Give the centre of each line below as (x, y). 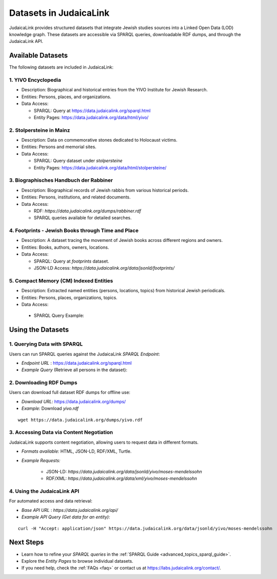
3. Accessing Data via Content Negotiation (61, 432)
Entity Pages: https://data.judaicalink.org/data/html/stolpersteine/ (100, 167)
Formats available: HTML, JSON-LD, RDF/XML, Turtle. (76, 451)
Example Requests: (41, 460)
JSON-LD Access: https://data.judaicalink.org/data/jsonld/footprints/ (104, 268)
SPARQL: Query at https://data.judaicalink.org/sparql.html (92, 111)
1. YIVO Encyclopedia (35, 80)
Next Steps (26, 542)
